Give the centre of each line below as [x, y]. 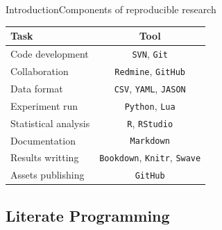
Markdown [150, 141]
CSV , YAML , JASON [150, 88]
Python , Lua [150, 105]
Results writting [45, 157]
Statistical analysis [50, 123]
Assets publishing [48, 175]
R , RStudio [150, 123]
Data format [37, 88]
